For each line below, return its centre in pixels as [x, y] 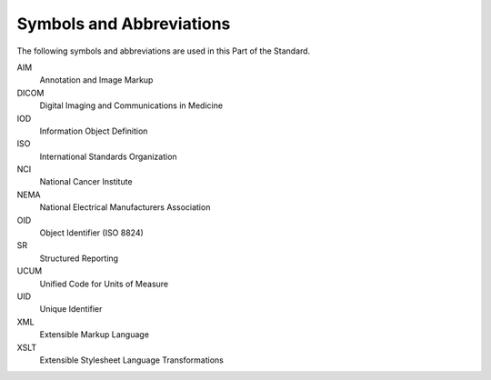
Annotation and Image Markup [96, 80]
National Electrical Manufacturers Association [125, 207]
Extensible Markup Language [95, 335]
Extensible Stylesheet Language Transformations [132, 360]
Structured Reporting [79, 258]
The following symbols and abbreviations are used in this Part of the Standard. [164, 51]
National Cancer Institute [86, 182]
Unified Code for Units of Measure [104, 284]
